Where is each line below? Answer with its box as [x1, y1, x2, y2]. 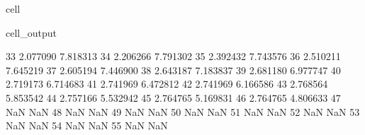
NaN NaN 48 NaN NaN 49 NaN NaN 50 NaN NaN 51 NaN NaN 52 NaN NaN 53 [6, 104, 360, 119]
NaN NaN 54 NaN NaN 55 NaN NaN [6, 118, 168, 133]
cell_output [6, 25, 57, 40]
